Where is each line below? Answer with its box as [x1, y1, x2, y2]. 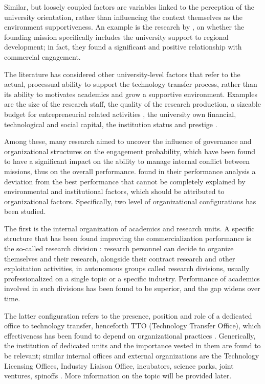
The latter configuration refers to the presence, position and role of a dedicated [4, 310, 252, 321]
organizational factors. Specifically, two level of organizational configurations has [4, 196, 256, 206]
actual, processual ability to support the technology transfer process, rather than [4, 79, 257, 89]
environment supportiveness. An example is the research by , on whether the [4, 21, 245, 32]
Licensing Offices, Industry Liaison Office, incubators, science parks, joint [4, 360, 234, 371]
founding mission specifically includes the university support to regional [4, 31, 229, 42]
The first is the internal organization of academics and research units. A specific [4, 223, 255, 233]
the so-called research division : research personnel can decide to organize [4, 243, 234, 254]
